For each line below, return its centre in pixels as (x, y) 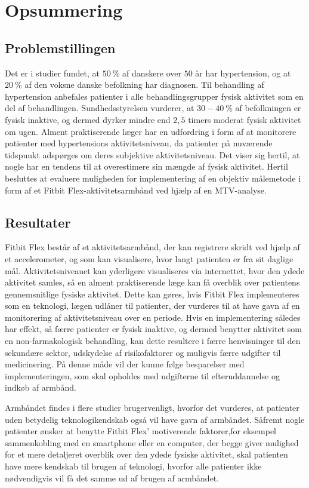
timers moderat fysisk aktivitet (245, 119)
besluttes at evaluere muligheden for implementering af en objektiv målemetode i (153, 178)
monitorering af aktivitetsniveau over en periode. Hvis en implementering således (153, 317)
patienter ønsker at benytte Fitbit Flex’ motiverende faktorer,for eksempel (141, 431)
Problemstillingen (60, 47)
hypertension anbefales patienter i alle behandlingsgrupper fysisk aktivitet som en (154, 96)
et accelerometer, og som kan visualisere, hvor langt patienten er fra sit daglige (149, 258)
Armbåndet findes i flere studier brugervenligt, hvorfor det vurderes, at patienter (152, 408)
